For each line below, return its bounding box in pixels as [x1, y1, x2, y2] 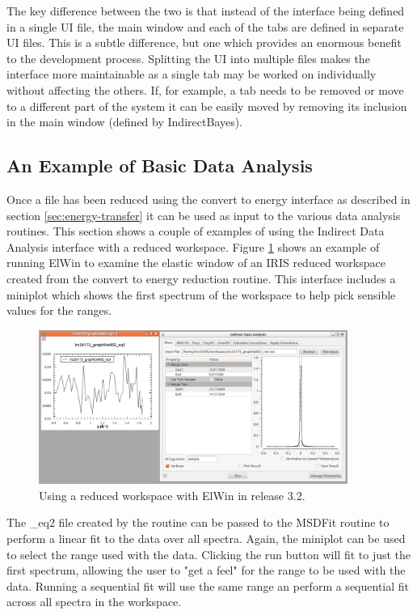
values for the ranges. [6, 302, 112, 319]
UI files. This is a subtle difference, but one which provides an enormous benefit [6, 34, 402, 51]
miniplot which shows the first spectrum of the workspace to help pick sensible [6, 286, 396, 303]
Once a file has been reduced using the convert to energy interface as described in [6, 190, 411, 207]
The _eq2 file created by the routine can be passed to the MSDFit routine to [6, 514, 390, 531]
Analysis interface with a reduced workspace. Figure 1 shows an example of [6, 238, 380, 255]
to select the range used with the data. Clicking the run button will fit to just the [6, 545, 411, 562]
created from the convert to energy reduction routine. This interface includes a [6, 269, 396, 286]
